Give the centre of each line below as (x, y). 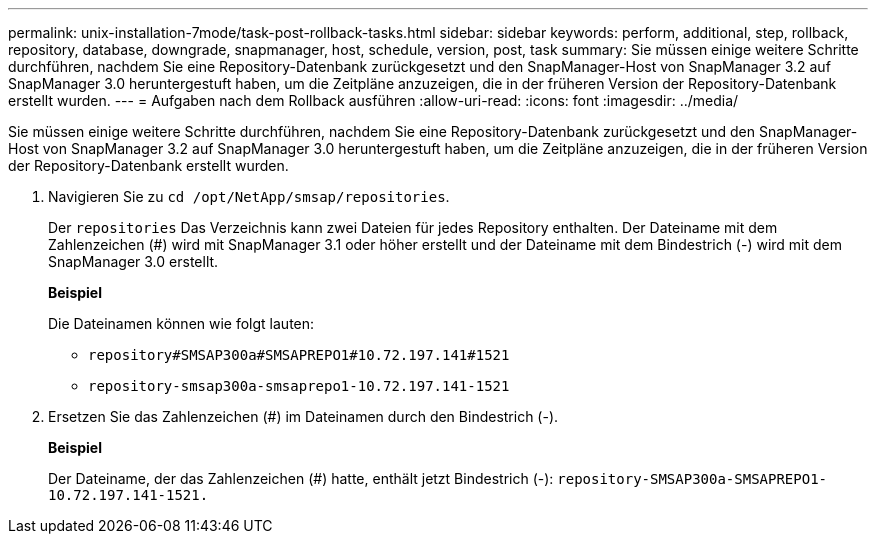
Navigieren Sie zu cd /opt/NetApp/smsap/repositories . (249, 196)
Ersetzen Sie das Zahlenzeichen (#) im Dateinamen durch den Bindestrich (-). (303, 416)
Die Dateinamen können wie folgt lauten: (181, 323)
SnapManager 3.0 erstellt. (133, 261)
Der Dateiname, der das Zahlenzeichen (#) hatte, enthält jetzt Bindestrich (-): (301, 478)
